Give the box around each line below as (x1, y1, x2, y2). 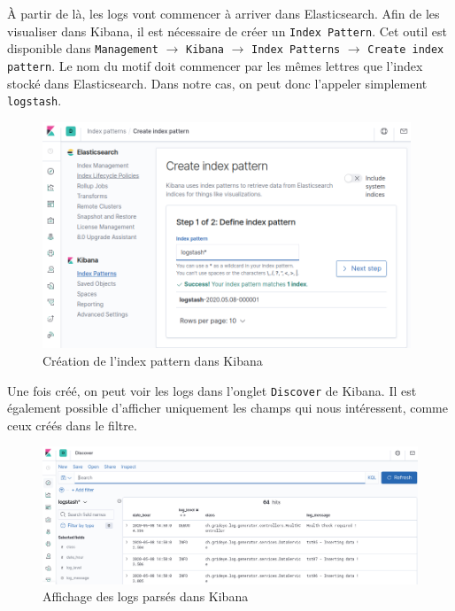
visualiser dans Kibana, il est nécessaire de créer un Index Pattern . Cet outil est (7, 21, 448, 40)
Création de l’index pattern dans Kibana (42, 351, 263, 369)
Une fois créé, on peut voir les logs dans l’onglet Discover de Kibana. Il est (7, 381, 417, 399)
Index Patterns (251, 43, 341, 57)
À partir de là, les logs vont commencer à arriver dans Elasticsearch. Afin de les (7, 4, 440, 22)
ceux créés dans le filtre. (7, 415, 137, 434)
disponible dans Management (7, 39, 158, 58)
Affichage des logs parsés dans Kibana (42, 587, 249, 606)
